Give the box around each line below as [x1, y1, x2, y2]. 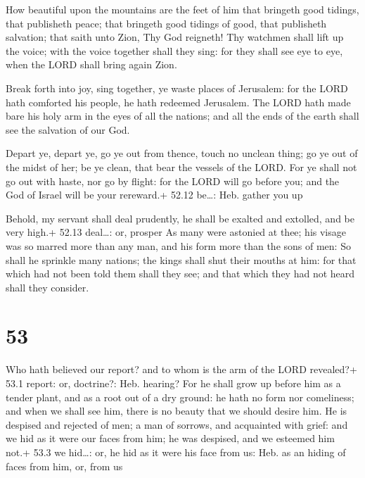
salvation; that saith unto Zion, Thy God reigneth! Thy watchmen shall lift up [6, 30, 344, 44]
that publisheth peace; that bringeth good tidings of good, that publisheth [6, 15, 327, 30]
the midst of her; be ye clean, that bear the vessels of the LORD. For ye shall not [6, 159, 357, 174]
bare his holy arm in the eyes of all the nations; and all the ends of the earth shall [6, 108, 359, 123]
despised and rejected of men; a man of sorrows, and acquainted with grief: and [6, 417, 348, 432]
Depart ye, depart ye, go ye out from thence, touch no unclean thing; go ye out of [6, 146, 358, 161]
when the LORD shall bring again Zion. [6, 57, 177, 72]
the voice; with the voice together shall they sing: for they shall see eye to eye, [6, 43, 343, 58]
